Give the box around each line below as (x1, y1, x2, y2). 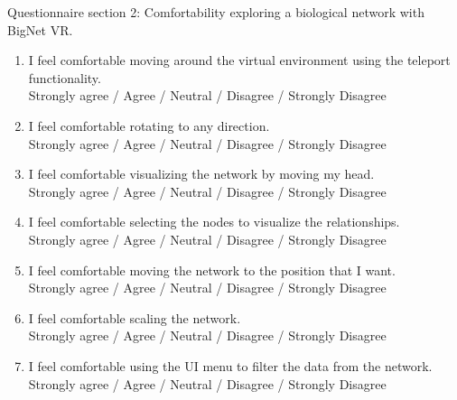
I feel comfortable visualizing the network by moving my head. (28, 164, 375, 183)
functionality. (28, 68, 101, 87)
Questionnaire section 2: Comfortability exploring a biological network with (7, 3, 424, 21)
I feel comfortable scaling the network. (28, 308, 241, 327)
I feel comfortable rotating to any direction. (28, 116, 270, 135)
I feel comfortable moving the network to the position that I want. (28, 260, 396, 279)
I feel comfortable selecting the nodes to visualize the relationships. (28, 212, 400, 231)
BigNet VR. (7, 20, 73, 39)
